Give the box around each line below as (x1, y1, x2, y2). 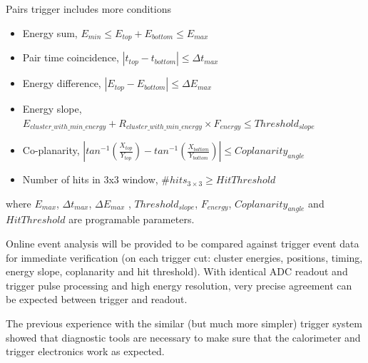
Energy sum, (22, 25, 78, 40)
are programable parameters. (68, 212, 195, 227)
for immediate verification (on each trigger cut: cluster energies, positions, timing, (6, 250, 363, 265)
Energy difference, (22, 76, 101, 91)
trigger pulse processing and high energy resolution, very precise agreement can (6, 277, 352, 292)
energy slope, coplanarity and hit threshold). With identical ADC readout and (6, 264, 348, 279)
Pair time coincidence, (22, 50, 119, 65)
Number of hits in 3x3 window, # (22, 172, 170, 187)
